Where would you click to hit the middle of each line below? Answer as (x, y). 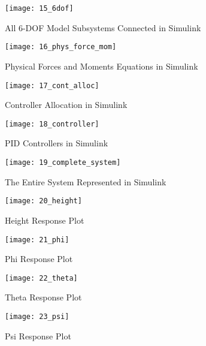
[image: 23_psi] (37, 317)
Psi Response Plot (38, 336)
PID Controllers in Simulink (57, 143)
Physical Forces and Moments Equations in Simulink (102, 66)
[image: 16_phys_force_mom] (61, 47)
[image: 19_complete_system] (63, 163)
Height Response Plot (45, 220)
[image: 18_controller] (52, 124)
